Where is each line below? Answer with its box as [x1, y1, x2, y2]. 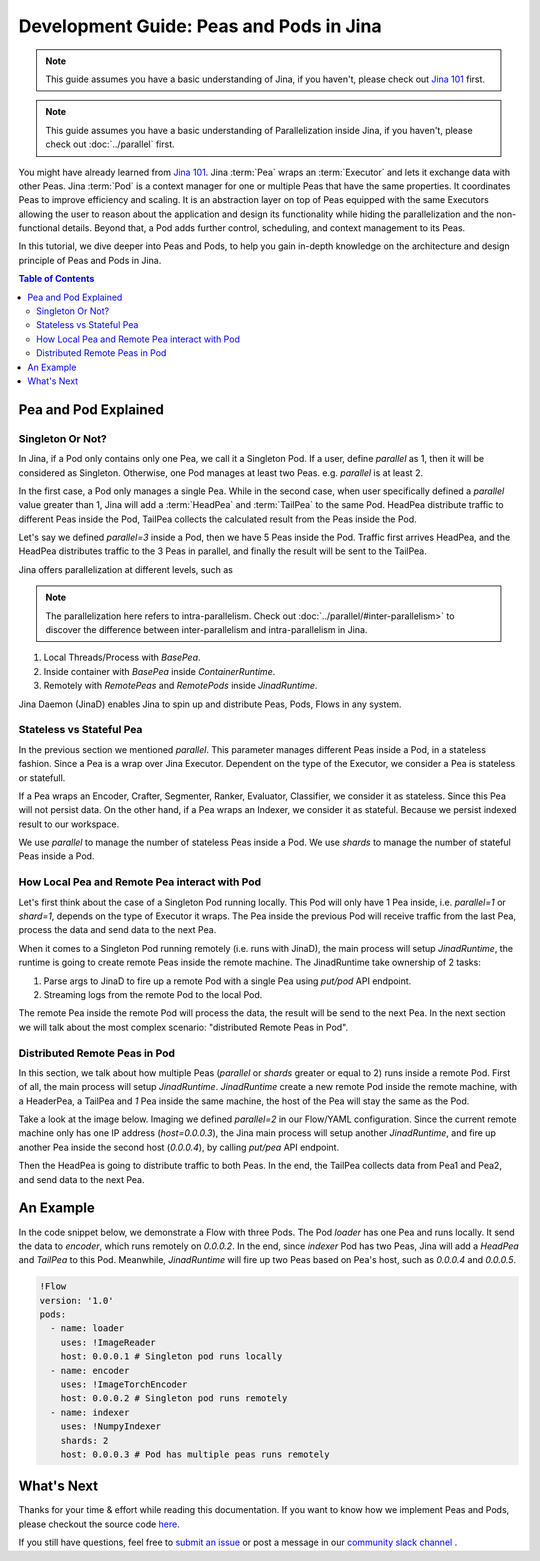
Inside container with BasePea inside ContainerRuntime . [43, 665, 276, 677]
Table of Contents [18, 273, 95, 285]
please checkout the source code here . [18, 1518, 180, 1530]
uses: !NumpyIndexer [60, 1421, 162, 1432]
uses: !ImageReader [60, 1336, 157, 1348]
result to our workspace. [18, 818, 120, 830]
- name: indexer [50, 1406, 130, 1418]
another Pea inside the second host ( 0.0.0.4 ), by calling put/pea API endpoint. [18, 1141, 340, 1153]
